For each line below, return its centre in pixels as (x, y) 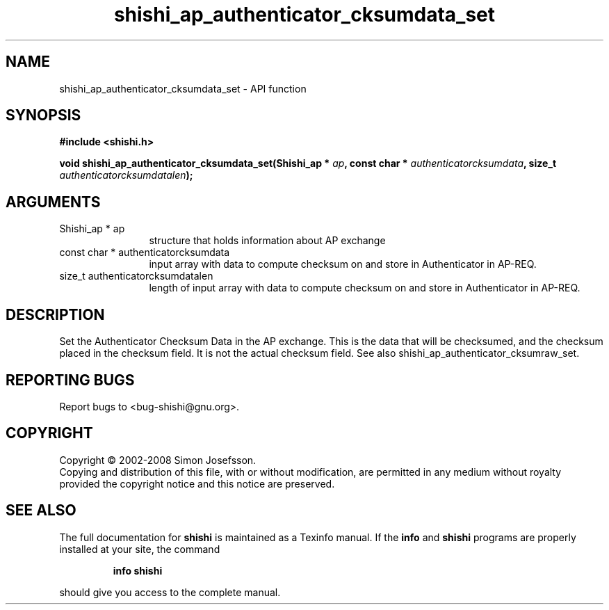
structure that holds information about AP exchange (267, 241)
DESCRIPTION (55, 314)
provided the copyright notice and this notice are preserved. (197, 483)
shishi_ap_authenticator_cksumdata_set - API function (183, 88)
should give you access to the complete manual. (170, 592)
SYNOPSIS (43, 115)
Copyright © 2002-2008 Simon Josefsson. (158, 460)
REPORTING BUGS (70, 380)
